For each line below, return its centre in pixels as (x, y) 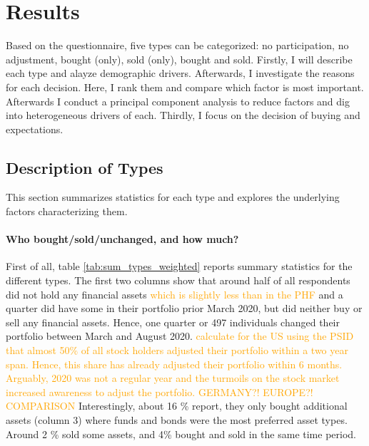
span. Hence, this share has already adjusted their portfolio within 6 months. (174, 364)
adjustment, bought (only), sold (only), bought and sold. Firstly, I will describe (179, 59)
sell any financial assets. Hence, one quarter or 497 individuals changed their (173, 322)
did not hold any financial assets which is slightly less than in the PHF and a (175, 294)
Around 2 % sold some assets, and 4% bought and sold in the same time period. (181, 434)
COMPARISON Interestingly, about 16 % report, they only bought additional (177, 406)
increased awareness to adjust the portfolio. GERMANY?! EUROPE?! (160, 391)
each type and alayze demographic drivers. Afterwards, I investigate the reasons (180, 73)
